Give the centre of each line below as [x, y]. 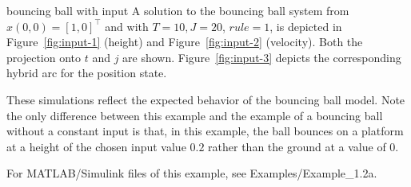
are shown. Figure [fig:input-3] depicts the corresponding [262, 57]
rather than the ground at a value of [297, 146]
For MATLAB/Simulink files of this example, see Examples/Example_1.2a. [192, 173]
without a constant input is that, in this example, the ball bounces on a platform [205, 131]
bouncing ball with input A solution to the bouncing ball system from [178, 10]
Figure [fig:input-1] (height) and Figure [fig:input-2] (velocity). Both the [185, 42]
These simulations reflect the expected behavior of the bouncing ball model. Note [206, 99]
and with [127, 26]
